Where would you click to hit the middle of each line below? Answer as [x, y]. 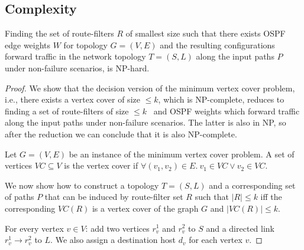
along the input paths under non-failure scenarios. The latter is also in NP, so [145, 122]
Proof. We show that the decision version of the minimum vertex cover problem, [150, 88]
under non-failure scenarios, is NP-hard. [77, 68]
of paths [20, 197]
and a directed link [240, 228]
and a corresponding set [252, 185]
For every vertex [34, 228]
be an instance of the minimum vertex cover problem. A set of [182, 154]
